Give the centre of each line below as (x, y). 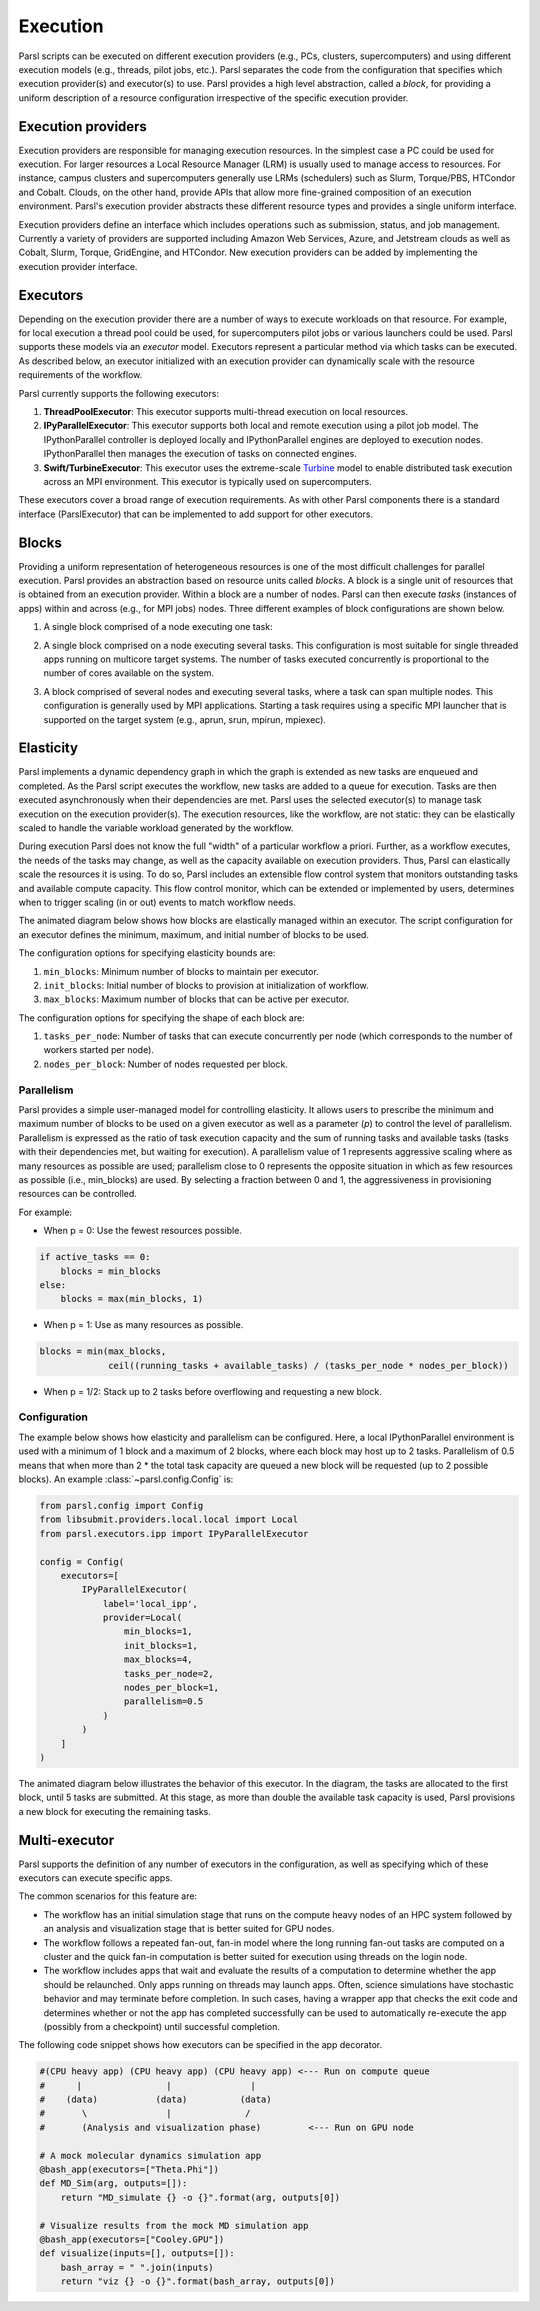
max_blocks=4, (158, 1659)
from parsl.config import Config (121, 1505)
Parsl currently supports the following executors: (119, 393)
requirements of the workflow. (80, 375)
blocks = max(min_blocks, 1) (132, 1299)
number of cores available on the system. (129, 673)
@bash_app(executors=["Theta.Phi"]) (129, 2169)
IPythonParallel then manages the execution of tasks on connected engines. (200, 454)
